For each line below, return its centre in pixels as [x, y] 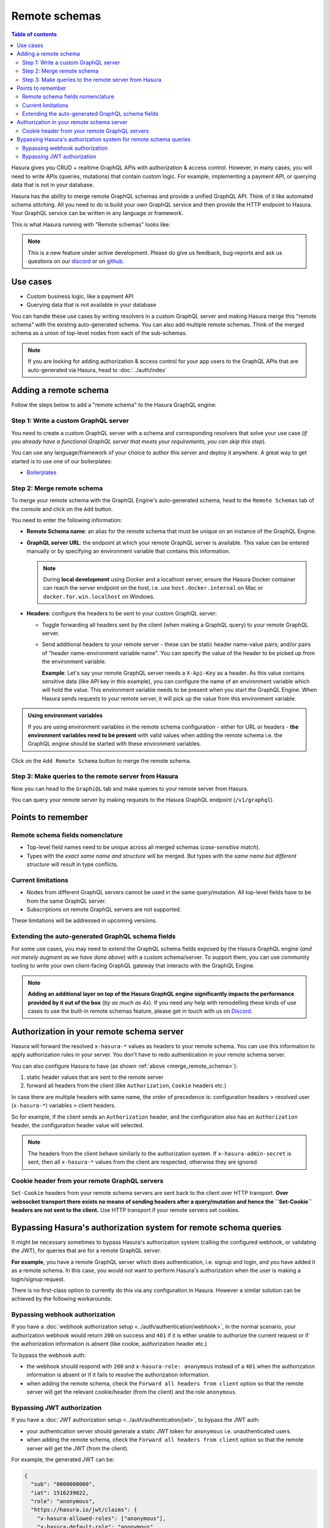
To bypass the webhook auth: [49, 1355]
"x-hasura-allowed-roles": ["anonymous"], [101, 1518]
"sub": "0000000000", [63, 1484]
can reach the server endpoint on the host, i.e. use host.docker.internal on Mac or [153, 588]
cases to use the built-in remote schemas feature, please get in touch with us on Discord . [140, 1011]
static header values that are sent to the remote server [95, 1077]
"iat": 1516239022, [60, 1493]
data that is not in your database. [53, 185]
